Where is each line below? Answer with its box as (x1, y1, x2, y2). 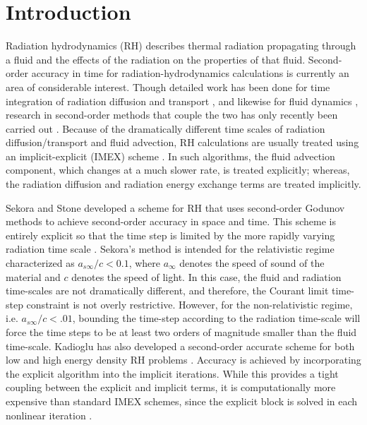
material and (6, 269, 61, 284)
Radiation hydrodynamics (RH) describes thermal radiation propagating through (6, 38, 356, 53)
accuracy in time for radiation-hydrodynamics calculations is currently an (31, 66, 349, 80)
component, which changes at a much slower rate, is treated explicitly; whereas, (6, 162, 350, 177)
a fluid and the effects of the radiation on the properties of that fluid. (6, 52, 306, 66)
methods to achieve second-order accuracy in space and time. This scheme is (6, 214, 336, 229)
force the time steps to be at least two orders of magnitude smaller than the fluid (6, 325, 357, 339)
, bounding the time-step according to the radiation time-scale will (72, 311, 361, 325)
